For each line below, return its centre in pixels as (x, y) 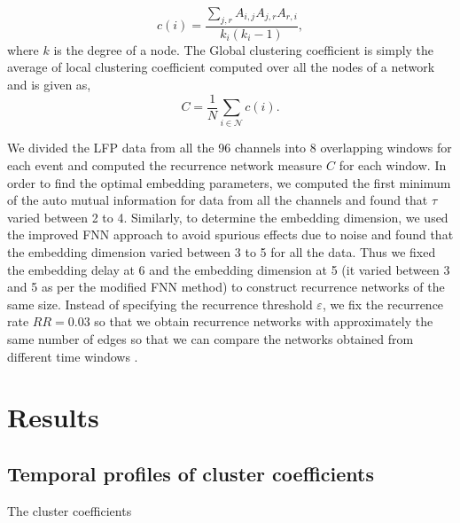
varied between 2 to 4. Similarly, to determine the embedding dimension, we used (228, 217)
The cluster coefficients (70, 510)
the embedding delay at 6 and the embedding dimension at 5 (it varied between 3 (229, 269)
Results (53, 417)
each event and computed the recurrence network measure (165, 165)
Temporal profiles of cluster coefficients (191, 473)
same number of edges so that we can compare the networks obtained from (211, 338)
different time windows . (73, 356)
